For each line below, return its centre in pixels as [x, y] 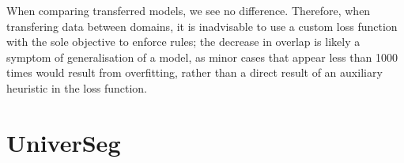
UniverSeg [64, 142]
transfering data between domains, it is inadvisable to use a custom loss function [202, 26]
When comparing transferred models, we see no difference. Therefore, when [189, 10]
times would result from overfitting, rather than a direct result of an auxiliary [194, 72]
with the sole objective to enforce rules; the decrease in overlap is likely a [183, 42]
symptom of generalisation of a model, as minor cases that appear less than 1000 [202, 57]
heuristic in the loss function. [77, 87]
